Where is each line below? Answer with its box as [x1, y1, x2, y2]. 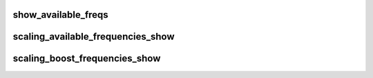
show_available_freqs [12, 9, 108, 21]
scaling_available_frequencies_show [12, 31, 175, 42]
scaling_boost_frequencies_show [12, 53, 161, 64]
